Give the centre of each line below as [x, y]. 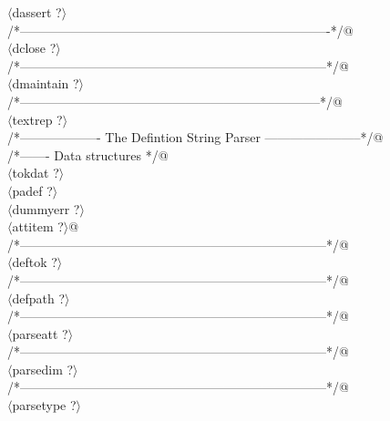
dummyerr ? [46, 208]
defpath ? [39, 298]
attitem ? [38, 226]
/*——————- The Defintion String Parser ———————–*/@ [195, 137]
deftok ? [35, 262]
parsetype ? [44, 405]
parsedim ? [43, 369]
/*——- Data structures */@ [88, 154]
